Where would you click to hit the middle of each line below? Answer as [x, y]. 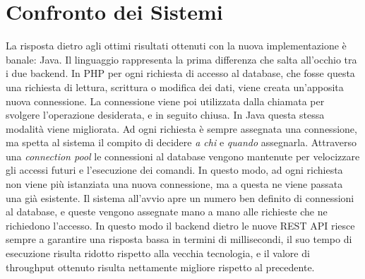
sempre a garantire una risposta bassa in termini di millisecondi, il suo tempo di [179, 239]
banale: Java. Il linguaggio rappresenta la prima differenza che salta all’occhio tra [181, 59]
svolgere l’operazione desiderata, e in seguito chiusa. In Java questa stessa [165, 115]
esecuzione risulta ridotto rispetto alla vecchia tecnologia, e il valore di [158, 253]
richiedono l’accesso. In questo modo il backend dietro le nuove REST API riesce [180, 225]
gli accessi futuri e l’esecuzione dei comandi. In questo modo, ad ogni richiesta [174, 170]
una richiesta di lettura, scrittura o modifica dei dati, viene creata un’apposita [175, 87]
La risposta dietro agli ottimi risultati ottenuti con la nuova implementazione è [176, 46]
